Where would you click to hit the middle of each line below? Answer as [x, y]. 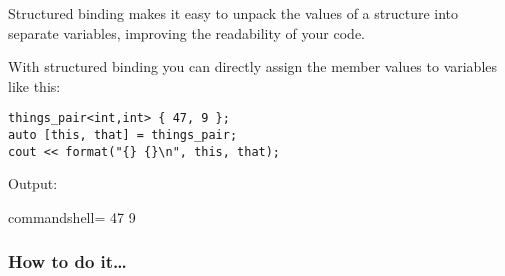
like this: [34, 85]
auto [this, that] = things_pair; [123, 135]
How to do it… [67, 261]
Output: [33, 183]
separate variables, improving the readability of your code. [186, 32]
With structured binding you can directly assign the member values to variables [253, 66]
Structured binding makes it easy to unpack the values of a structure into [233, 13]
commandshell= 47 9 [72, 216]
